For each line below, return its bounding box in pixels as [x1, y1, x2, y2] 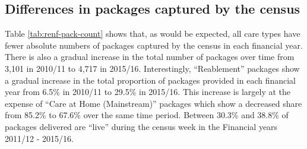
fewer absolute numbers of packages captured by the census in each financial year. [5, 39, 303, 51]
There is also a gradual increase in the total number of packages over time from [5, 50, 295, 63]
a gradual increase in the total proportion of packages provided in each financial [5, 74, 296, 86]
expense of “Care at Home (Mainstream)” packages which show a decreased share [5, 97, 302, 109]
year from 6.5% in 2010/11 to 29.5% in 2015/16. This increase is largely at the [5, 85, 291, 98]
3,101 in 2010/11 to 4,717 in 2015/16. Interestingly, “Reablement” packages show [5, 62, 300, 74]
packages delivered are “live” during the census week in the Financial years [5, 120, 278, 132]
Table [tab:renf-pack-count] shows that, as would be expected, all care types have [5, 27, 300, 40]
